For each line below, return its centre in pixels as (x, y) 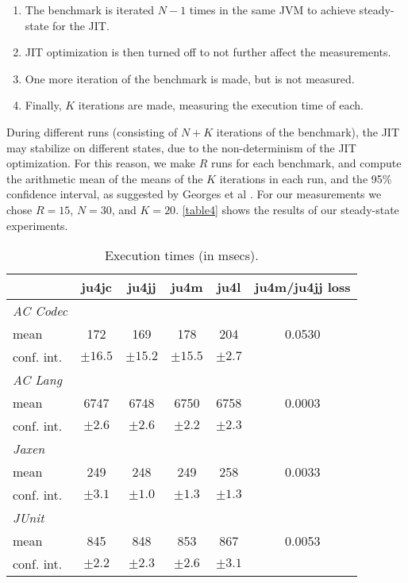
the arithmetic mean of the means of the (105, 178)
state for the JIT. (67, 25)
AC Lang (38, 380)
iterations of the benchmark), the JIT (308, 131)
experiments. (37, 225)
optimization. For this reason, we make (101, 163)
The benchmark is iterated (90, 10)
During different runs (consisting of (92, 131)
